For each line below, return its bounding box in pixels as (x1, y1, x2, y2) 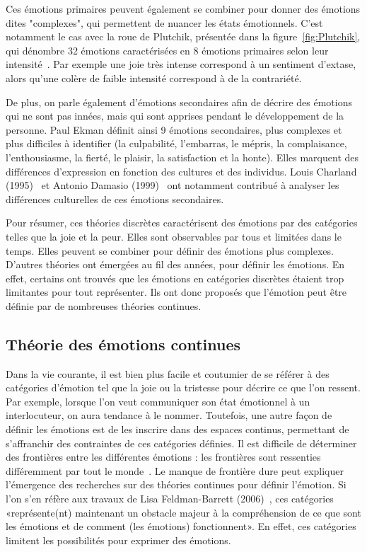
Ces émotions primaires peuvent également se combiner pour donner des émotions (6, 1, 361, 16)
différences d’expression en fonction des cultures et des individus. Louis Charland (6, 163, 357, 178)
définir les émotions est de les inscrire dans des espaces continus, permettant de (6, 422, 349, 437)
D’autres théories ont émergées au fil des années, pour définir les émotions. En (6, 257, 345, 272)
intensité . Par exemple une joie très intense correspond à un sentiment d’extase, (6, 57, 356, 71)
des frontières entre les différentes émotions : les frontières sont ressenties (6, 449, 321, 464)
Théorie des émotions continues (6, 333, 241, 355)
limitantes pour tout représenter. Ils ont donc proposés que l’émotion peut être (6, 284, 347, 299)
